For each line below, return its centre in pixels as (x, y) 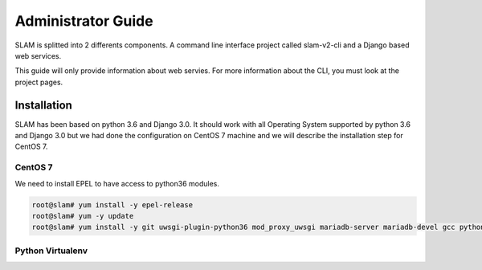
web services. (38, 55)
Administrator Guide (84, 21)
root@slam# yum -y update (83, 216)
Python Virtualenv (51, 251)
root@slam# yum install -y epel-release (112, 205)
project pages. (39, 82)
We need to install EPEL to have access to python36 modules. (117, 183)
